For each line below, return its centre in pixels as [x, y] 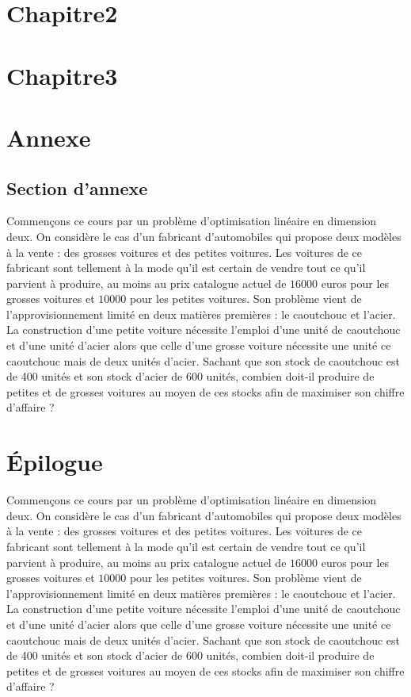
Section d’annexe [77, 188]
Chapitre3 [62, 75]
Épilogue [55, 462]
